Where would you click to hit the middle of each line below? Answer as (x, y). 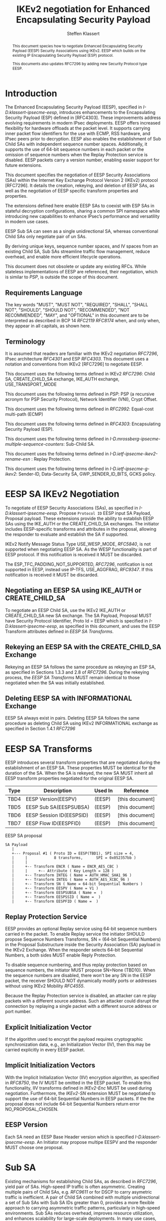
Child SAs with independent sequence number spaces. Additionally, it (76, 144)
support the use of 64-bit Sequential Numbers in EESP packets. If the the (80, 1099)
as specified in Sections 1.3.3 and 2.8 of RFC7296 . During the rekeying (77, 672)
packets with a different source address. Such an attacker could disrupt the (82, 1001)
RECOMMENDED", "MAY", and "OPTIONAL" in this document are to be (77, 315)
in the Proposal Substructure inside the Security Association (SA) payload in (83, 945)
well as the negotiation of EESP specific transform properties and (72, 191)
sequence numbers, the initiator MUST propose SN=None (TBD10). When (80, 970)
